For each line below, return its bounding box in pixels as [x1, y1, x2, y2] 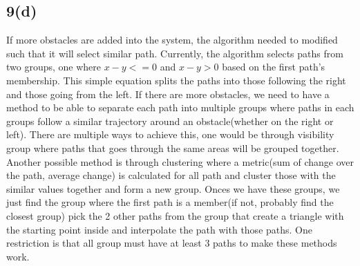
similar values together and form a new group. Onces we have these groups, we [6, 181, 340, 196]
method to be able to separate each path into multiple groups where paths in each [6, 100, 354, 115]
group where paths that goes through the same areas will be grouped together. [6, 140, 339, 155]
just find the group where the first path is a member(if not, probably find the [6, 195, 334, 209]
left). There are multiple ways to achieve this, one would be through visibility [6, 127, 334, 142]
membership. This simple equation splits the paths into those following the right [6, 73, 346, 87]
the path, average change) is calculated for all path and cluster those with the [6, 168, 336, 182]
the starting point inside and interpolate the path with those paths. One [6, 222, 312, 236]
